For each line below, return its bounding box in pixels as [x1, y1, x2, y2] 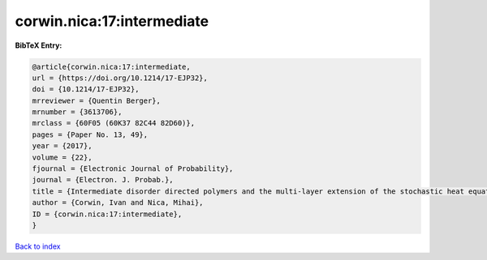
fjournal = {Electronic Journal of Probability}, [32, 164, 234, 173]
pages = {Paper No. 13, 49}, [32, 130, 149, 139]
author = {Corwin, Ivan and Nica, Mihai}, [32, 198, 204, 207]
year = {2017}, [32, 142, 93, 151]
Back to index [15, 241, 61, 251]
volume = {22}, [32, 152, 93, 162]
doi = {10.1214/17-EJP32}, [32, 85, 140, 94]
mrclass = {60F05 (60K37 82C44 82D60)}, [32, 118, 195, 128]
